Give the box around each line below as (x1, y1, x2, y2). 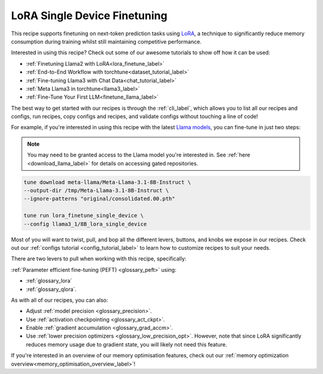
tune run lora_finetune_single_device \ (23, 212, 144, 219)
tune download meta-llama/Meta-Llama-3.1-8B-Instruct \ (23, 179, 191, 185)
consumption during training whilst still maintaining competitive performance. (11, 38, 202, 45)
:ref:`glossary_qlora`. (26, 286, 77, 293)
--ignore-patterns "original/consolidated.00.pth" (23, 195, 176, 203)
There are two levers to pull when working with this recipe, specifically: (11, 255, 187, 262)
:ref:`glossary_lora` (26, 277, 72, 284)
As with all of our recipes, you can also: (11, 296, 108, 304)
